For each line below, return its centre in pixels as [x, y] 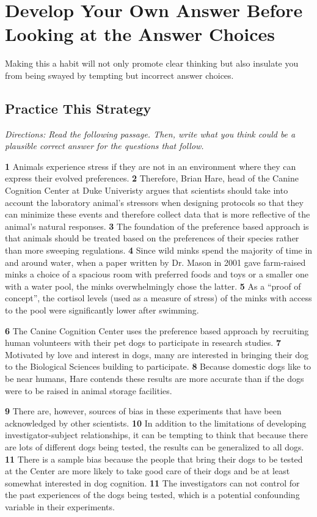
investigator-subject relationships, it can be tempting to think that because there [156, 435]
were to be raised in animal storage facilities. [89, 390]
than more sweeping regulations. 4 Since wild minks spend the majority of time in [159, 250]
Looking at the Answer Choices [140, 34]
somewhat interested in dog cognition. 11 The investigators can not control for [152, 482]
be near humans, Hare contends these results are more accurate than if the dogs [155, 378]
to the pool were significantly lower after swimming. [102, 310]
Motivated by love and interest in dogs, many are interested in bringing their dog [157, 354]
